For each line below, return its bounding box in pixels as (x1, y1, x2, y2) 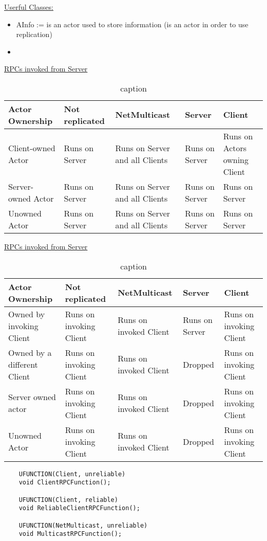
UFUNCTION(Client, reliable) (18, 496, 118, 503)
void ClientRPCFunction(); (18, 479, 111, 486)
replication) (16, 29, 52, 40)
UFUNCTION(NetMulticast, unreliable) (18, 521, 148, 529)
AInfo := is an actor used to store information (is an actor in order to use (16, 19, 249, 29)
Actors (223, 141, 247, 154)
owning (223, 153, 249, 166)
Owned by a (8, 346, 52, 358)
